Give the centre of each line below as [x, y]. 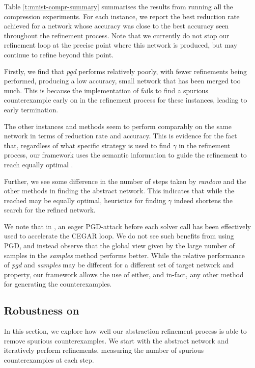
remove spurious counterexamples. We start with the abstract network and [116, 340]
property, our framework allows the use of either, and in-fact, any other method [124, 274]
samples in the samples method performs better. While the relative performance [124, 255]
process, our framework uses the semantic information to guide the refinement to [126, 155]
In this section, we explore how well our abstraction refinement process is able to [126, 331]
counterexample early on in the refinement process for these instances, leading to [126, 100]
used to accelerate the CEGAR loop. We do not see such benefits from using [119, 236]
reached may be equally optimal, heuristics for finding [85, 200]
